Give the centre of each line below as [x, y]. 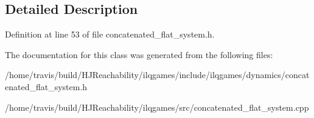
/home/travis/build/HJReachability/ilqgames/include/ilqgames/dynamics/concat [157, 75]
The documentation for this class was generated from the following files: [139, 54]
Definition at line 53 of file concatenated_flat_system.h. [110, 34]
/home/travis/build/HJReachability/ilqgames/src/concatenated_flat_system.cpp [157, 107]
